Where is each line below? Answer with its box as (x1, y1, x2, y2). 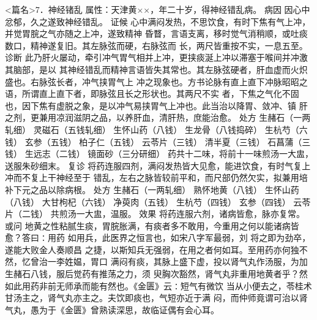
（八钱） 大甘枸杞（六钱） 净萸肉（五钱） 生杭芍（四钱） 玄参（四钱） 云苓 (5, 195, 311, 208)
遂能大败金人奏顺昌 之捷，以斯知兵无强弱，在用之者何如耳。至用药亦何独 (5, 243, 299, 256)
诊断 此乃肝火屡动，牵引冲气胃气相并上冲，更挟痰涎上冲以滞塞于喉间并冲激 (5, 51, 308, 64)
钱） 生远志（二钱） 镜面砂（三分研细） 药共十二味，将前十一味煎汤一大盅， (5, 147, 313, 160)
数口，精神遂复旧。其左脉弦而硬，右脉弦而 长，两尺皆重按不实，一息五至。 (5, 39, 308, 51)
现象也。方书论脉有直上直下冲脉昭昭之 (153, 75, 308, 88)
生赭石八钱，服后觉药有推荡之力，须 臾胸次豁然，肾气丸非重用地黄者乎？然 (5, 267, 308, 280)
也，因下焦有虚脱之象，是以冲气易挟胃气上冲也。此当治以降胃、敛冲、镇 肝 (5, 99, 308, 112)
